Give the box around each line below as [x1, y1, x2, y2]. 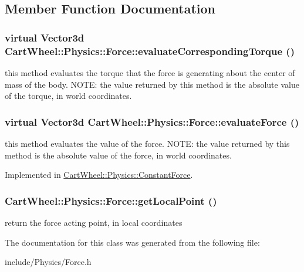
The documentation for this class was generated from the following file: [5, 236, 260, 248]
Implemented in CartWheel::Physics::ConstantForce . [5, 168, 193, 181]
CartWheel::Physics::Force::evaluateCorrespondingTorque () [5, 43, 295, 58]
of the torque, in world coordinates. [5, 89, 132, 102]
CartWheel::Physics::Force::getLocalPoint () [5, 193, 217, 208]
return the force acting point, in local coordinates [5, 216, 183, 228]
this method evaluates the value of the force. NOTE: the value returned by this [5, 137, 290, 149]
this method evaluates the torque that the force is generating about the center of [5, 66, 295, 78]
